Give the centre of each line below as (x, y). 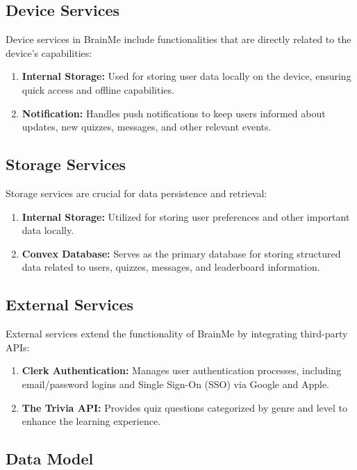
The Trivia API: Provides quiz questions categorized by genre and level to (184, 407)
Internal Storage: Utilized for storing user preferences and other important (186, 216)
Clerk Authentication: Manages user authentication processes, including (182, 370)
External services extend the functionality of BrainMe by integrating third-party (177, 334)
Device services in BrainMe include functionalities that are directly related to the (178, 39)
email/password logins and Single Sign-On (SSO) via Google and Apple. (175, 384)
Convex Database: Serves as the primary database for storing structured (181, 253)
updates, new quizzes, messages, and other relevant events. (147, 127)
